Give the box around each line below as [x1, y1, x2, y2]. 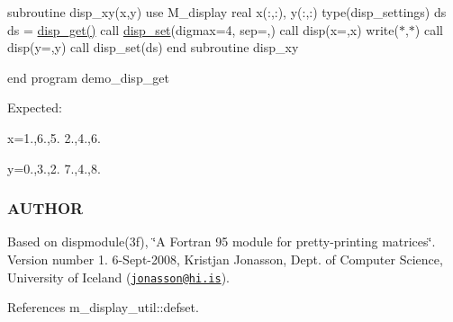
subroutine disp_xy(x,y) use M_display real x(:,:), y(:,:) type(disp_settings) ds [7, 3, 447, 21]
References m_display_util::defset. [7, 298, 199, 317]
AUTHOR [7, 197, 84, 219]
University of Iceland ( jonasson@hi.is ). [7, 267, 230, 286]
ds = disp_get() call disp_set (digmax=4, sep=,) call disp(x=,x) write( [7, 20, 399, 39]
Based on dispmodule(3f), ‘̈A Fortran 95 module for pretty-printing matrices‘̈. [7, 232, 436, 251]
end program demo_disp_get [7, 67, 169, 86]
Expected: [7, 98, 62, 117]
